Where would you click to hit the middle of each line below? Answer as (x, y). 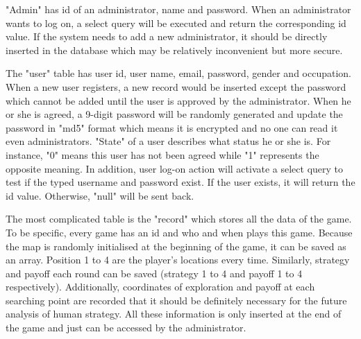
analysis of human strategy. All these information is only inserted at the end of (174, 314)
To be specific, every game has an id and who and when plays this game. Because (179, 232)
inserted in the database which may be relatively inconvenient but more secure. (174, 50)
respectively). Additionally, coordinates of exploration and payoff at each (160, 287)
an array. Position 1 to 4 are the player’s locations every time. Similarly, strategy (178, 260)
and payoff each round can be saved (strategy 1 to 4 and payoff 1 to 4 (154, 273)
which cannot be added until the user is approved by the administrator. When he (178, 100)
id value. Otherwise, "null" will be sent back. (100, 195)
